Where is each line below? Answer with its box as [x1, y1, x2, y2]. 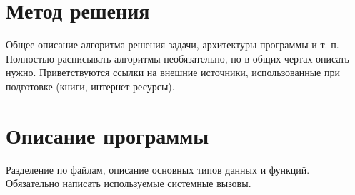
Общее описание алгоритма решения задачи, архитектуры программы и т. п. [6, 37, 339, 52]
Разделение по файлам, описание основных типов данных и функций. [6, 162, 310, 176]
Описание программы [6, 120, 209, 149]
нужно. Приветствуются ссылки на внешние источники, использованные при [6, 65, 340, 80]
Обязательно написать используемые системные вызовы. [6, 176, 251, 191]
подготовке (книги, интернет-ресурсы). [6, 78, 175, 93]
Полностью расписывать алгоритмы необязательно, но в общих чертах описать [6, 51, 349, 65]
